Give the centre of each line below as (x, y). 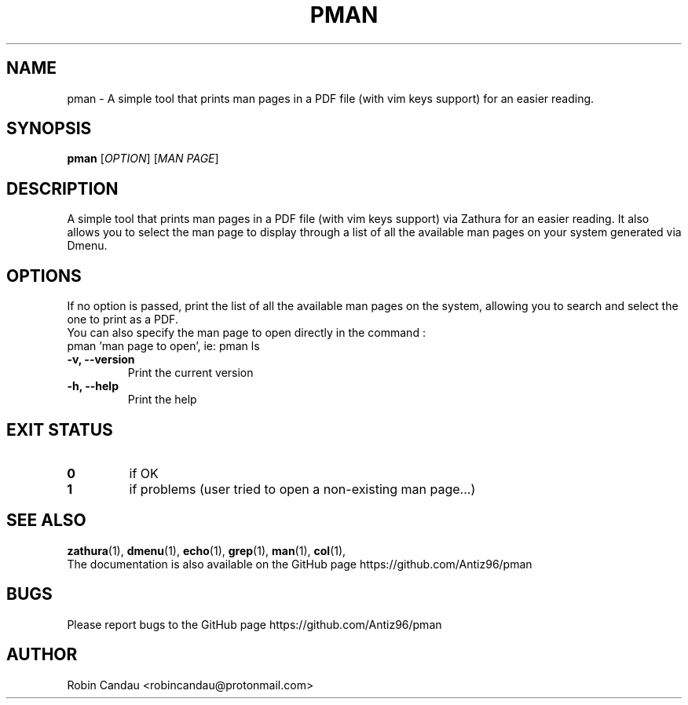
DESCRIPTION (62, 188)
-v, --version (101, 360)
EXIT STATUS (60, 429)
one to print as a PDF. (123, 320)
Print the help (162, 400)
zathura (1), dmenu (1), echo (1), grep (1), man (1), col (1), (207, 550)
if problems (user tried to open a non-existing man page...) (302, 489)
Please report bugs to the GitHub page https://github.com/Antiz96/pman (254, 624)
